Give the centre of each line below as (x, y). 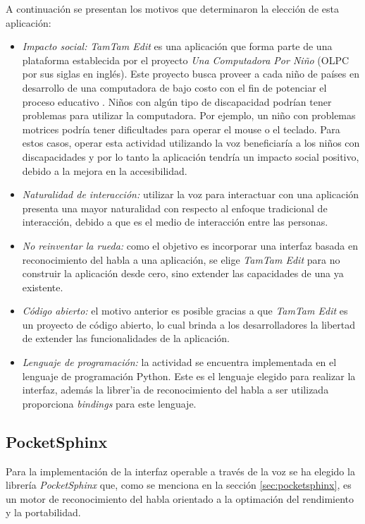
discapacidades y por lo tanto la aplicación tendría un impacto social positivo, (191, 156)
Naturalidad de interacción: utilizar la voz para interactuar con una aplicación (191, 194)
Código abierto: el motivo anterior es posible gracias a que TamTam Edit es (185, 311)
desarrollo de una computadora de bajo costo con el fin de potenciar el (174, 87)
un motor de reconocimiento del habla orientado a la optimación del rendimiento (180, 498)
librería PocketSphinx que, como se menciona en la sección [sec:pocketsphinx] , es (179, 485)
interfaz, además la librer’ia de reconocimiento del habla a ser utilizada (175, 390)
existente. (43, 287)
